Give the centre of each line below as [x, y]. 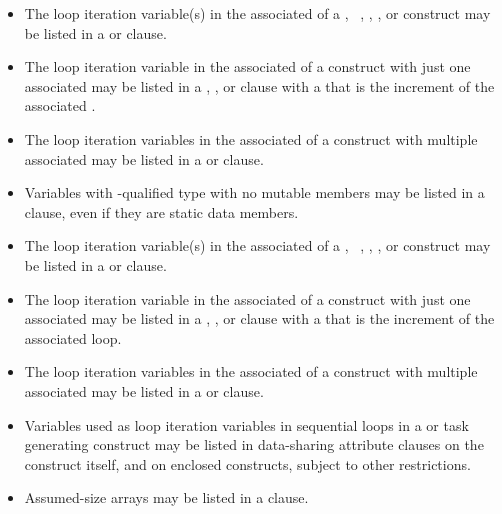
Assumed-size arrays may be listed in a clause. [166, 497]
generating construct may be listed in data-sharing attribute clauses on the [254, 444]
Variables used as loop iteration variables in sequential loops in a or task [246, 424]
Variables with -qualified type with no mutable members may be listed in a [254, 192]
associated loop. [73, 337]
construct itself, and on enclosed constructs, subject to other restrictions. [247, 463]
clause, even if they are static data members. [161, 211]
